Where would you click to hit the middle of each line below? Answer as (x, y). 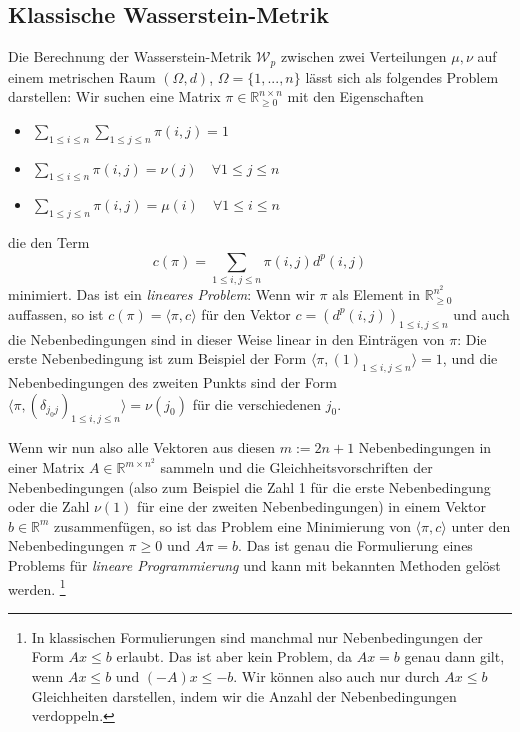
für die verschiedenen (257, 403)
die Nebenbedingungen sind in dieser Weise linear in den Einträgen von (226, 338)
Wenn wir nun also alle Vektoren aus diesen (142, 447)
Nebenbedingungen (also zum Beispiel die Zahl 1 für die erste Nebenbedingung (249, 486)
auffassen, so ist (56, 313)
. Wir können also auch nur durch (336, 676)
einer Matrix (46, 467)
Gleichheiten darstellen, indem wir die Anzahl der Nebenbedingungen (244, 695)
